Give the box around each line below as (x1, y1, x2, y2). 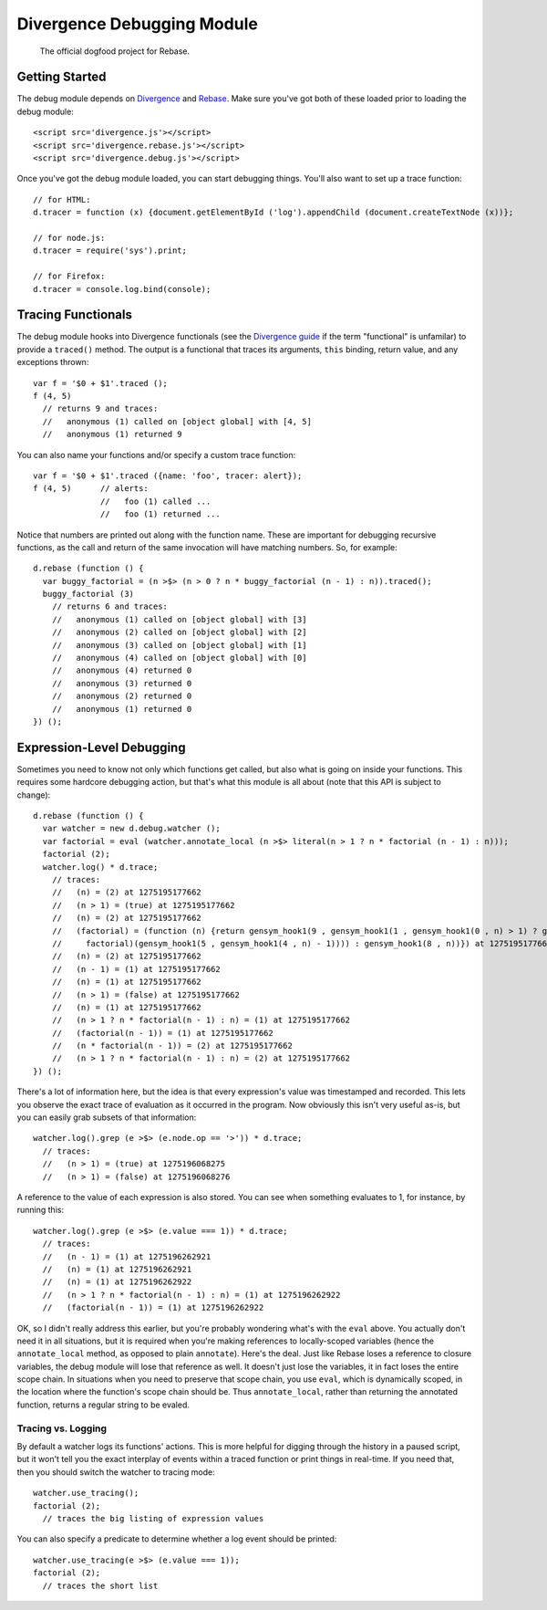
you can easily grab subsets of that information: (16, 1112, 197, 1123)
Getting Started (16, 69, 107, 85)
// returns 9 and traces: (42, 403, 159, 414)
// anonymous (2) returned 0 (51, 691, 192, 702)
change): (16, 789, 51, 800)
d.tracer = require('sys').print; (33, 246, 187, 256)
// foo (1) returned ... (100, 509, 221, 519)
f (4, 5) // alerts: (33, 484, 150, 494)
